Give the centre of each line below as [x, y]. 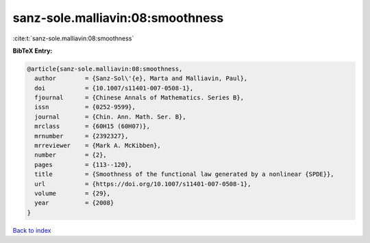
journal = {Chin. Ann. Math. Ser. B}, [110, 117]
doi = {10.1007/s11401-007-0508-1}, [114, 88]
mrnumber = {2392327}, [82, 136]
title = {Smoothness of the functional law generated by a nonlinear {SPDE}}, [185, 174]
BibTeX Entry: [33, 51]
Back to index [32, 230]
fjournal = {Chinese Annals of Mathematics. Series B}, [139, 98]
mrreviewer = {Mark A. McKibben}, [98, 146]
